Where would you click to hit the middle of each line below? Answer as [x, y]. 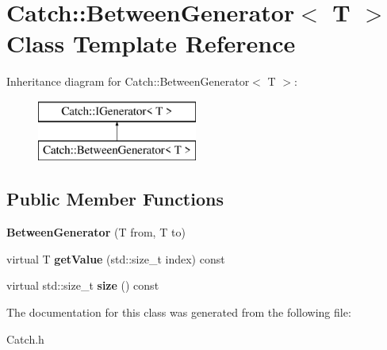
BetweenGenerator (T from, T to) [96, 232]
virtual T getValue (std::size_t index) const [116, 258]
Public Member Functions [115, 199]
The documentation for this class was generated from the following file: [179, 312]
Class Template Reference [151, 43]
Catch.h [25, 338]
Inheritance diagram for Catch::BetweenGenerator [128, 81]
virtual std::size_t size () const [83, 285]
